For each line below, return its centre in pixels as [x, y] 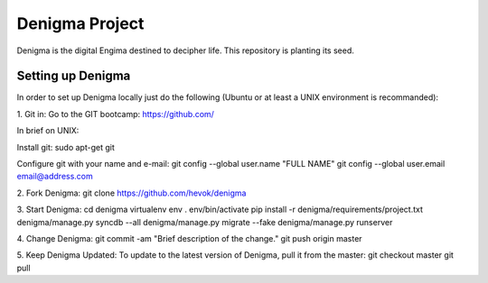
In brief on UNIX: [48, 131]
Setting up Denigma [74, 76]
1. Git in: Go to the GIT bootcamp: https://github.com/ [115, 114]
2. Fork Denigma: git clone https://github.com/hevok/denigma [131, 193]
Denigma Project [80, 23]
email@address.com [55, 177]
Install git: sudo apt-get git [66, 147]
